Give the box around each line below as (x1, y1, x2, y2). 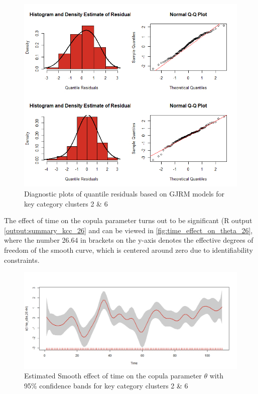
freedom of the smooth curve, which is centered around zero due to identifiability (4, 244, 253, 255)
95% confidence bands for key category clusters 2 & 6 (24, 380, 188, 390)
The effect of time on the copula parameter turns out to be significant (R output (4, 215, 252, 226)
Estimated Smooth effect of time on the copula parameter (24, 370, 202, 381)
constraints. (4, 254, 40, 265)
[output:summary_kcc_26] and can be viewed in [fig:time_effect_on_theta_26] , (4, 225, 253, 235)
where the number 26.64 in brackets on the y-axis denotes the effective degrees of (4, 235, 253, 245)
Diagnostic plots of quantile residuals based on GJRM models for (24, 188, 225, 199)
